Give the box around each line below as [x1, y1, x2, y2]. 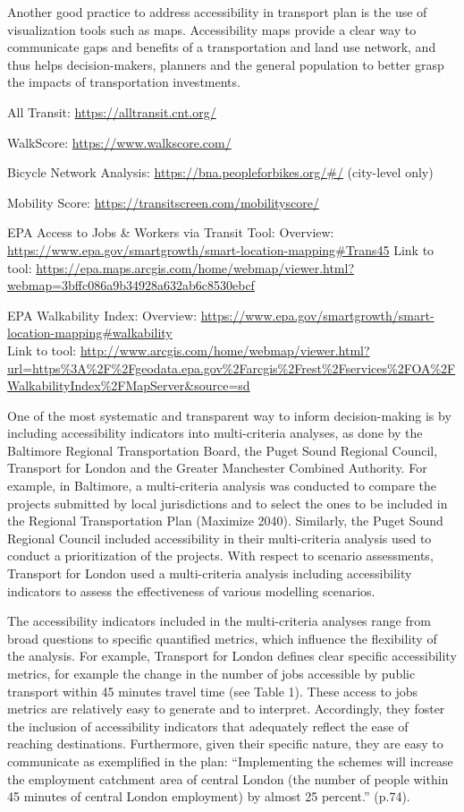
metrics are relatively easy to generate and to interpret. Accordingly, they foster [7, 699, 445, 718]
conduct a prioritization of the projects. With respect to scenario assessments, [7, 546, 434, 565]
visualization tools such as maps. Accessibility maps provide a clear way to [7, 20, 417, 38]
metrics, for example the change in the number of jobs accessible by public [7, 664, 416, 682]
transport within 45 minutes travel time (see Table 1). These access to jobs [7, 681, 418, 700]
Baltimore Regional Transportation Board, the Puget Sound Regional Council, [7, 440, 438, 459]
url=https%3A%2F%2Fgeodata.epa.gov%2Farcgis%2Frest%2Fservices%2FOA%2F [7, 358, 456, 377]
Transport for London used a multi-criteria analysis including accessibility [7, 564, 412, 583]
